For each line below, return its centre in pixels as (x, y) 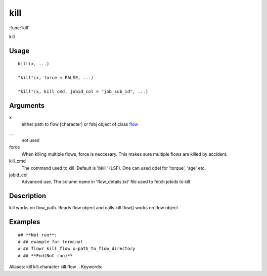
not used (30, 140)
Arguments (27, 106)
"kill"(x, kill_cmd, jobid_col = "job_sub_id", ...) (83, 91)
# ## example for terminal (51, 242)
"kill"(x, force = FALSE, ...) (56, 78)
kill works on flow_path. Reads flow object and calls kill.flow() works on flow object (93, 208)
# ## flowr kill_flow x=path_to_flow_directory (77, 249)
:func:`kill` (19, 28)
